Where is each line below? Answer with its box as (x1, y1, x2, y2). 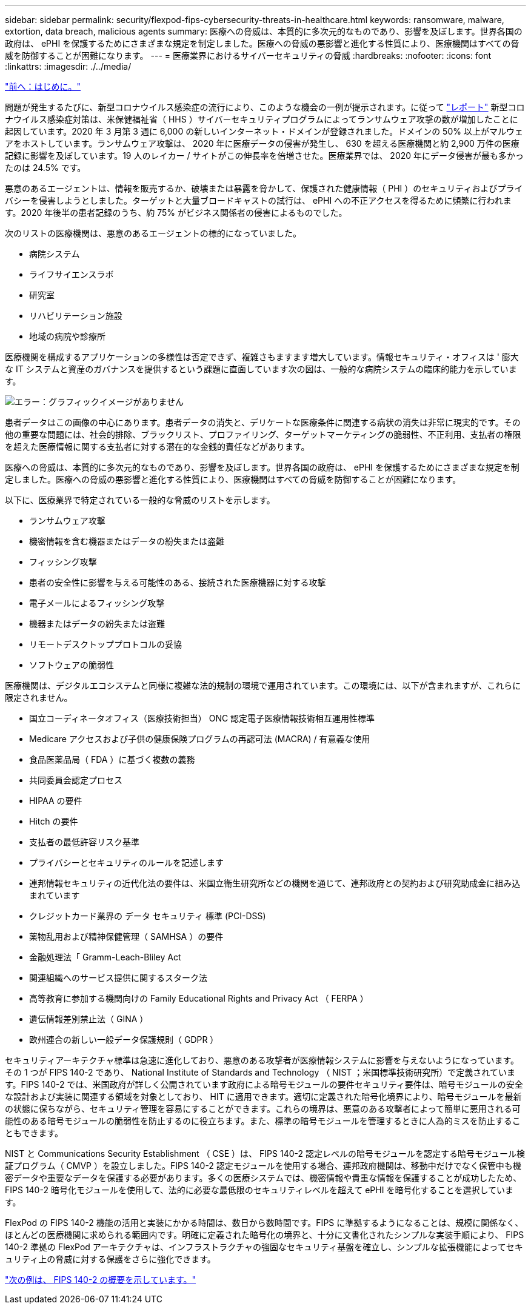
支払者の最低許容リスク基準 (29, 837, 139, 847)
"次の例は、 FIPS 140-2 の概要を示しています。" (5, 1274, 196, 1285)
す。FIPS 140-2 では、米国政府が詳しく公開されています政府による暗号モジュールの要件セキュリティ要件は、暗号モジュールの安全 (5, 1079, 523, 1090)
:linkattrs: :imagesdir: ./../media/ (5, 61, 132, 72)
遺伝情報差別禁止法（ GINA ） (29, 1014, 149, 1024)
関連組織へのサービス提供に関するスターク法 (29, 973, 207, 983)
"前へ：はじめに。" (5, 81, 81, 92)
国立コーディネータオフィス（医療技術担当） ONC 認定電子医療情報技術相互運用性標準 (29, 713, 375, 723)
